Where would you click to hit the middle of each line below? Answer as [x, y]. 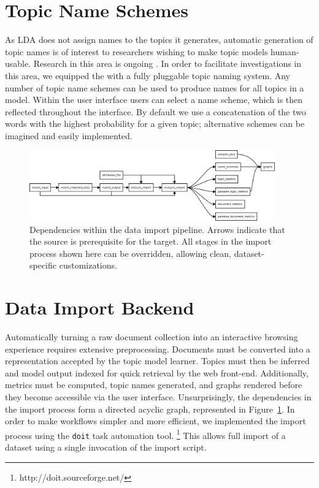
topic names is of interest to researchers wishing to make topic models [136, 51]
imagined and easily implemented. [69, 135]
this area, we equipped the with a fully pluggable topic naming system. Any [148, 75]
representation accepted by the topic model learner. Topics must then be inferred [157, 361]
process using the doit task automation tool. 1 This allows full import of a [145, 434]
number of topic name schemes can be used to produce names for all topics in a [155, 87]
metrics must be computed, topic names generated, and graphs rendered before [154, 385]
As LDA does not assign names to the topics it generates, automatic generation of [159, 40]
